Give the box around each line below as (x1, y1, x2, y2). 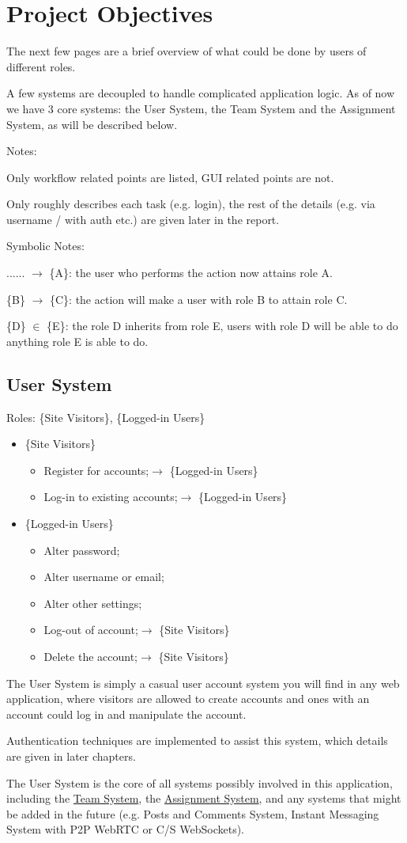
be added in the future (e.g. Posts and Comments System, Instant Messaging (6, 805, 379, 822)
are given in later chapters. (6, 747, 136, 764)
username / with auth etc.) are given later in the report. (6, 211, 280, 227)
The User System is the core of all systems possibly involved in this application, (6, 774, 393, 791)
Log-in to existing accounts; (43, 488, 178, 505)
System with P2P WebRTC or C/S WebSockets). (6, 821, 244, 837)
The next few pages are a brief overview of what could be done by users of (6, 43, 367, 59)
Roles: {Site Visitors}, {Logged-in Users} (6, 408, 205, 425)
